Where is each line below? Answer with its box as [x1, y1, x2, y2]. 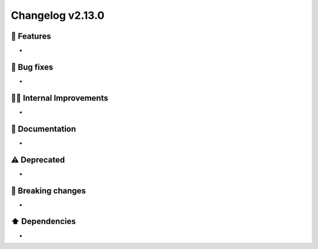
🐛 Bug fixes [11, 62, 54, 72]
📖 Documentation [11, 124, 77, 134]
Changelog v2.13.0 [11, 9, 105, 22]
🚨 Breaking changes [11, 185, 87, 195]
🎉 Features [11, 31, 51, 41]
